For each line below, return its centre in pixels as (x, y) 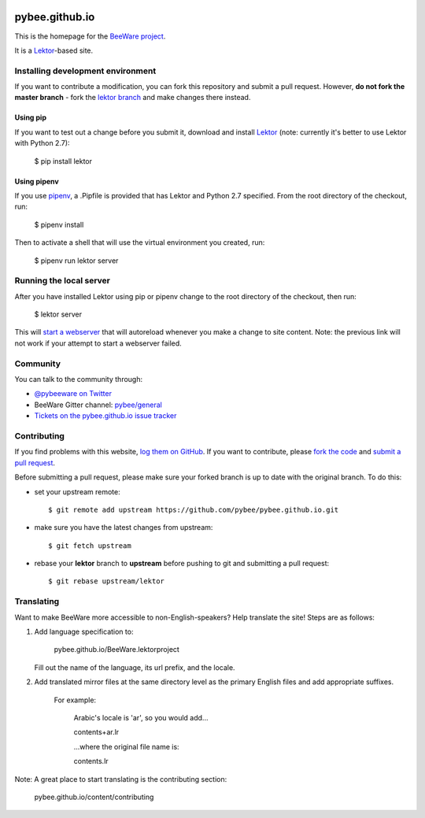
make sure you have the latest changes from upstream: (124, 527)
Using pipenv (37, 181)
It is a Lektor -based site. (54, 50)
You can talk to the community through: (79, 379)
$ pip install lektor (63, 161)
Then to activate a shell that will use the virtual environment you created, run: (140, 242)
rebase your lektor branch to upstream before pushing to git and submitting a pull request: (182, 564)
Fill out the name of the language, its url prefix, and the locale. (135, 667)
